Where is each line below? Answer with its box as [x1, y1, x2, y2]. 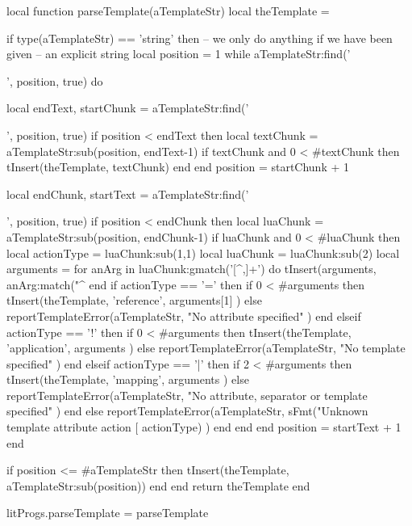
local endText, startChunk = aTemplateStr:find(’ [6, 99, 249, 116]
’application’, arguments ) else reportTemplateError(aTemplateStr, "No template [6, 339, 406, 356]
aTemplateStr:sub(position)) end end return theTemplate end [6, 477, 310, 494]
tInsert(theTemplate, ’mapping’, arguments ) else [6, 371, 249, 388]
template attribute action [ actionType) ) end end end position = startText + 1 [6, 419, 402, 436]
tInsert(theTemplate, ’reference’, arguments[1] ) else [6, 292, 262, 309]
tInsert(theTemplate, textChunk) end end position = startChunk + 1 [6, 158, 350, 175]
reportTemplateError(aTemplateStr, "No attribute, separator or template [6, 386, 368, 403]
